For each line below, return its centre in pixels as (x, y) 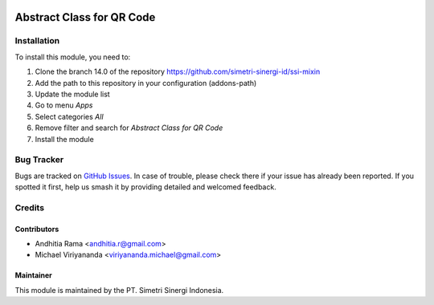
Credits (29, 207)
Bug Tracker (39, 160)
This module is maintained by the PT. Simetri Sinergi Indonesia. (119, 290)
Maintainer (33, 275)
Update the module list (72, 94)
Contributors (37, 229)
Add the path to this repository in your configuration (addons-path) (146, 83)
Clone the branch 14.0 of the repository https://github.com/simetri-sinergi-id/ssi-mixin (178, 71)
